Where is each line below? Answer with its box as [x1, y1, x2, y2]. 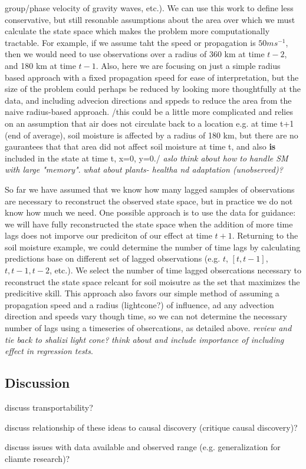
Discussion [5, 374, 70, 392]
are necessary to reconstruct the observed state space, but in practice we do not [5, 194, 293, 207]
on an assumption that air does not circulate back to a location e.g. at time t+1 [5, 117, 294, 129]
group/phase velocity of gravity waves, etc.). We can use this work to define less [5, 2, 294, 14]
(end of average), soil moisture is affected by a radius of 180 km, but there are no [5, 128, 298, 141]
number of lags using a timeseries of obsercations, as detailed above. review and [5, 322, 292, 334]
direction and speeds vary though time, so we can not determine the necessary [5, 310, 288, 322]
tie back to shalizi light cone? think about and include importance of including [5, 333, 284, 345]
